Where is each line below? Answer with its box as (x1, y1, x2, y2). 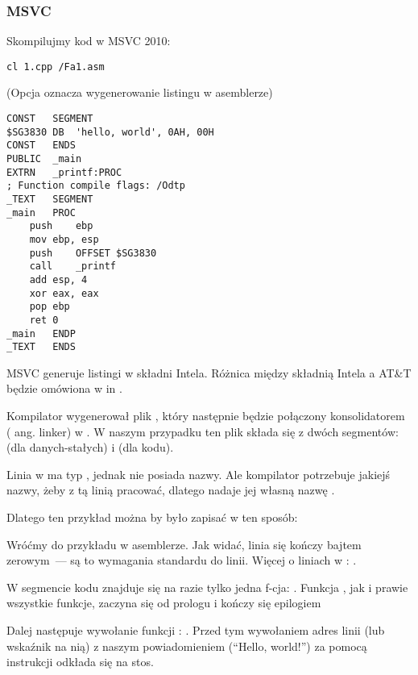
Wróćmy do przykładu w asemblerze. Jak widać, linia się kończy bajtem (6, 535, 362, 552)
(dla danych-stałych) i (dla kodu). (6, 439, 174, 456)
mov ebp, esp (29, 233, 99, 245)
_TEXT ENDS (6, 341, 76, 353)
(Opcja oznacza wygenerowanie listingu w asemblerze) (6, 84, 273, 101)
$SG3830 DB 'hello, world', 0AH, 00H (6, 126, 214, 138)
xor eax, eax (29, 287, 99, 299)
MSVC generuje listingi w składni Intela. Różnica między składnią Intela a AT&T (6, 364, 412, 381)
